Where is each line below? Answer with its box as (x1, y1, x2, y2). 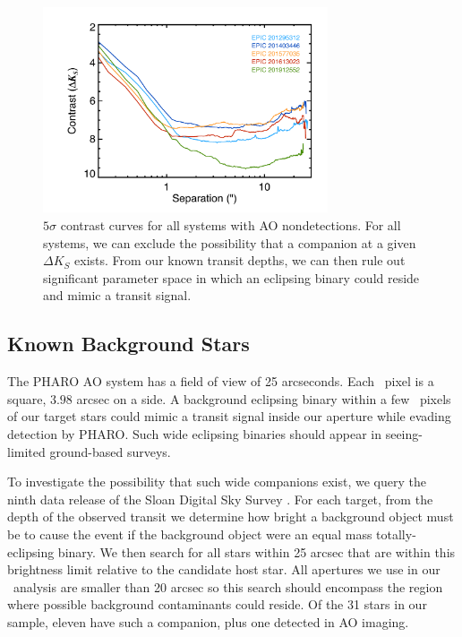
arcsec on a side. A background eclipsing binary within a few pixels (76, 389, 451, 408)
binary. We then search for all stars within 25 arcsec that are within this (57, 542, 456, 561)
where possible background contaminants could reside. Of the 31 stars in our (7, 595, 427, 614)
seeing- (385, 425, 423, 443)
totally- (376, 525, 416, 543)
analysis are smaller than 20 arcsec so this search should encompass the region (13, 577, 443, 596)
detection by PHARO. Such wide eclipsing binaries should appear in (7, 425, 382, 443)
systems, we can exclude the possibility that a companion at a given (43, 233, 416, 252)
